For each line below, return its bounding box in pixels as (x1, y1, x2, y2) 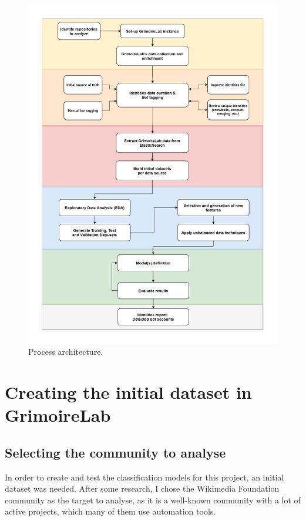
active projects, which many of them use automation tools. (5, 505, 216, 517)
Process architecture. (28, 345, 103, 358)
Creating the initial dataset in (5, 379, 252, 404)
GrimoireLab (5, 403, 111, 427)
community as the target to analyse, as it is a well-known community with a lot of (5, 493, 301, 506)
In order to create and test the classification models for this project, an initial (5, 470, 284, 483)
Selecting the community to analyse (5, 443, 226, 461)
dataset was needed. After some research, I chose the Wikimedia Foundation (5, 482, 280, 495)
